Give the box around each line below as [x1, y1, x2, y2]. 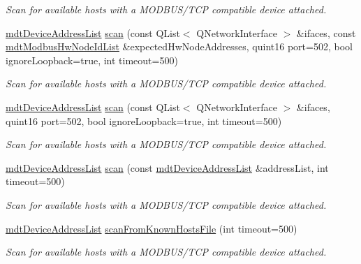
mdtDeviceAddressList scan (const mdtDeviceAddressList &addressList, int [6, 160, 329, 175]
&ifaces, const [296, 25, 356, 40]
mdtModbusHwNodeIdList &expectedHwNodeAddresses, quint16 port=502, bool [6, 39, 353, 54]
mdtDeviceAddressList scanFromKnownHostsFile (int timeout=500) [6, 221, 297, 235]
